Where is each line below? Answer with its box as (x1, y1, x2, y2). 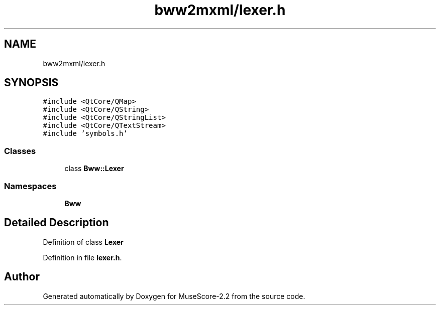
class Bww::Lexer (64, 164, 124, 173)
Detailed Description (4, 216, 109, 229)
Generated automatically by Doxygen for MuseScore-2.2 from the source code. (43, 291, 305, 300)
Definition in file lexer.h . (43, 253, 122, 262)
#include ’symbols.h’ (43, 129, 128, 138)
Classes (4, 145, 36, 156)
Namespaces (4, 181, 57, 191)
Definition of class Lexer (43, 237, 124, 246)
